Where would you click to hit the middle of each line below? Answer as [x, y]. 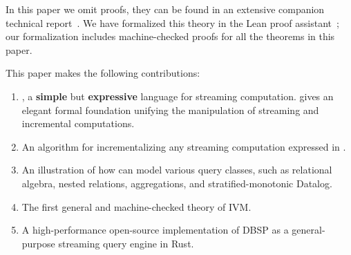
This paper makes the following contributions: [103, 73]
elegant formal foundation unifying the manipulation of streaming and [170, 110]
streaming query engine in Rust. [126, 243]
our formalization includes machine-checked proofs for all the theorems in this [170, 36]
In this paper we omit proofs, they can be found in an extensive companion [165, 9]
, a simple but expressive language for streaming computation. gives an [178, 96]
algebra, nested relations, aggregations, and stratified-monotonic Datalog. [177, 183]
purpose [38, 243]
